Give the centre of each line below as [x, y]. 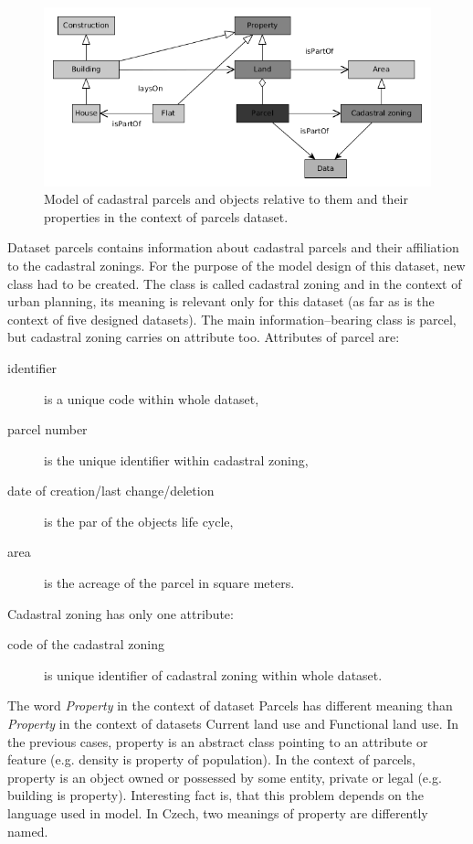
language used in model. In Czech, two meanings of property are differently [218, 813]
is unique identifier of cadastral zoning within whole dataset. [213, 674]
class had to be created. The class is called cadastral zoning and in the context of [235, 283]
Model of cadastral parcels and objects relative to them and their [226, 199]
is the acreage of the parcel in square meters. [169, 583]
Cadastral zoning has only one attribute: [121, 613]
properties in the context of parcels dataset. [166, 216]
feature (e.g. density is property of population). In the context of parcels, [211, 759]
